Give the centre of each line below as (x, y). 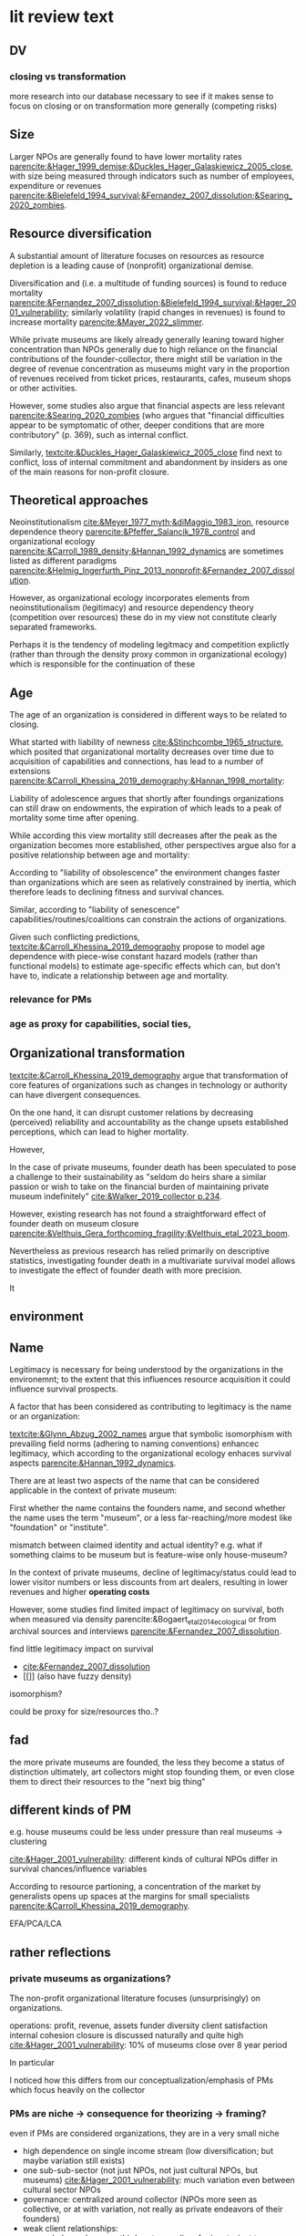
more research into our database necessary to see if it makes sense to (142, 96)
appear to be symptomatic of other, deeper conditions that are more (137, 425)
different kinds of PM (71, 1810)
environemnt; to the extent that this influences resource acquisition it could (150, 1379)
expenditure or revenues (56, 185)
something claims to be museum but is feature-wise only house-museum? (149, 1554)
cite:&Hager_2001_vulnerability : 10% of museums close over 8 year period (148, 2045)
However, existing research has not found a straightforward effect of (138, 1214)
